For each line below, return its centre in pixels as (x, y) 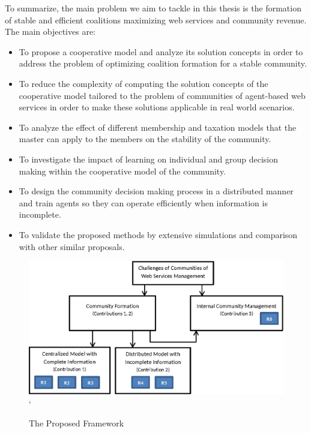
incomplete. (40, 214)
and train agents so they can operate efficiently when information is (143, 202)
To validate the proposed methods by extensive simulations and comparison (158, 234)
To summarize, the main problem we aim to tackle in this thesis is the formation (153, 8)
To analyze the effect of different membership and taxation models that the (158, 127)
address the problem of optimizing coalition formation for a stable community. (163, 63)
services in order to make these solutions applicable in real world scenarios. (157, 107)
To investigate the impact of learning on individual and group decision (148, 159)
